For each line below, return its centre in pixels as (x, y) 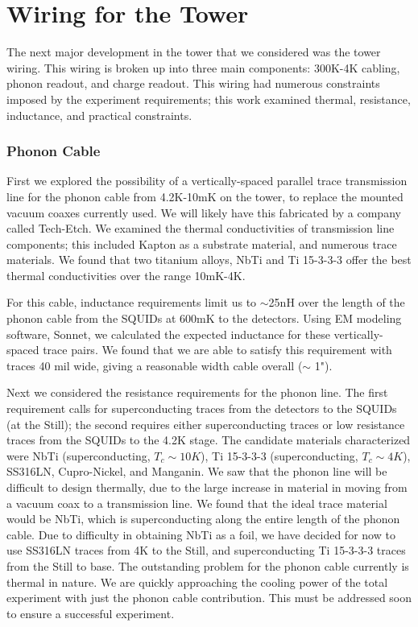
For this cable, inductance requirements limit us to (132, 302)
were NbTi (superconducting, (79, 455)
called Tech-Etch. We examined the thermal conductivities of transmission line (201, 228)
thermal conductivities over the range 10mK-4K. (126, 275)
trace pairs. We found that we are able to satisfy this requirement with (217, 350)
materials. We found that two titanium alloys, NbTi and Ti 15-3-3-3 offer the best (209, 260)
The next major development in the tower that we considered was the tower (194, 52)
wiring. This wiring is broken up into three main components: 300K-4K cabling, (203, 67)
